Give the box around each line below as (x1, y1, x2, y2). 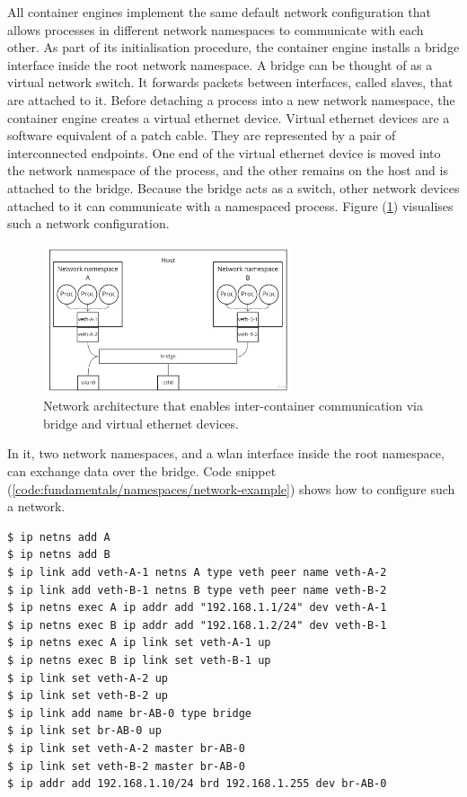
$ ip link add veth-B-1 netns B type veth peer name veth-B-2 (7, 583, 387, 597)
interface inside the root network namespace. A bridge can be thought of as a (7, 55, 433, 74)
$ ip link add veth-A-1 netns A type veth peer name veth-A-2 (7, 566, 387, 580)
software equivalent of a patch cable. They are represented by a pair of (7, 126, 396, 145)
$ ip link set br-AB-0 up (7, 724, 162, 738)
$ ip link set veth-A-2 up (7, 671, 168, 685)
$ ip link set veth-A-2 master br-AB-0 (7, 741, 245, 755)
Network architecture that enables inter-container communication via (43, 396, 423, 415)
